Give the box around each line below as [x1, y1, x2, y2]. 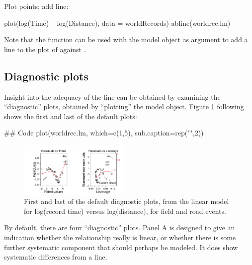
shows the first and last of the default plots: [4, 111, 137, 121]
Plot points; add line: [4, 1, 69, 11]
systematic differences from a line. [4, 252, 107, 262]
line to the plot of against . [4, 44, 86, 54]
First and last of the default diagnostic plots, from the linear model [24, 196, 229, 206]
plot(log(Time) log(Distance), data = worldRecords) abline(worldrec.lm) [4, 17, 231, 28]
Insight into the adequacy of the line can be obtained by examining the [4, 91, 221, 102]
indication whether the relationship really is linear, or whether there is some [4, 232, 236, 243]
